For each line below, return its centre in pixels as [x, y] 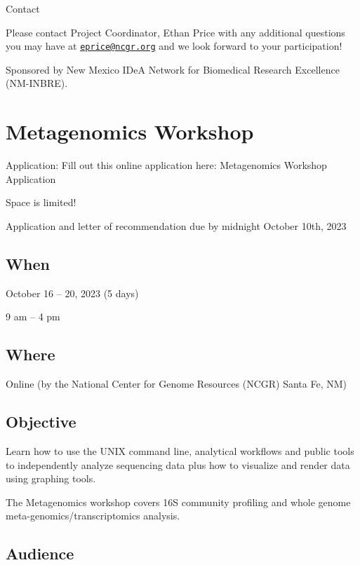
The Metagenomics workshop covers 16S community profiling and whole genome [178, 502]
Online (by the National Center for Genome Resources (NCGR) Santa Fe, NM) [176, 384]
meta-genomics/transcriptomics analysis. [93, 516]
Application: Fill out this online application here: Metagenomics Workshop [166, 165]
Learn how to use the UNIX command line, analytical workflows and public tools [180, 450]
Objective [41, 422]
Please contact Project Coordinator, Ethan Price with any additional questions [175, 32]
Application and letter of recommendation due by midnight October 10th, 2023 [176, 225]
